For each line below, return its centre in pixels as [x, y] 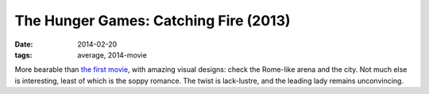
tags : [23, 55]
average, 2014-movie [112, 55]
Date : [24, 44]
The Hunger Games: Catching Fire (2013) [153, 21]
